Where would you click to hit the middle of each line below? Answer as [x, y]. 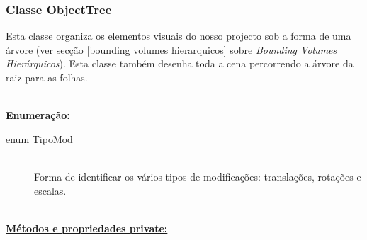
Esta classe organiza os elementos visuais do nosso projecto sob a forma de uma [179, 36]
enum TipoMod [39, 138]
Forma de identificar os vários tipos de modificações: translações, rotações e [198, 176]
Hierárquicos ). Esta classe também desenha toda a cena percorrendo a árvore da [180, 63]
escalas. [50, 190]
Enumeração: [38, 115]
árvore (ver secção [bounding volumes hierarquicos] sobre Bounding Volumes [171, 49]
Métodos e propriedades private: [87, 228]
